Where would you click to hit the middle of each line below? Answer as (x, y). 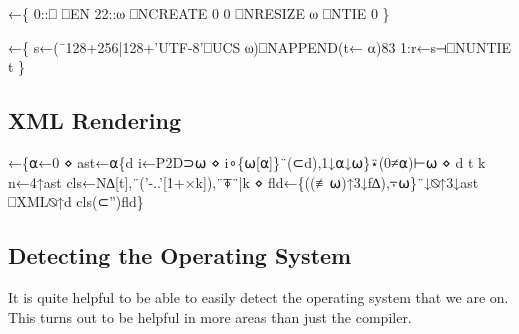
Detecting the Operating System (180, 255)
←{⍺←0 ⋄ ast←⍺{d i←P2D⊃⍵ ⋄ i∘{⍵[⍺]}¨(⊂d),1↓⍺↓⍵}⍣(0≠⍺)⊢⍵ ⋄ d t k (247, 161)
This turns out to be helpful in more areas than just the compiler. (210, 316)
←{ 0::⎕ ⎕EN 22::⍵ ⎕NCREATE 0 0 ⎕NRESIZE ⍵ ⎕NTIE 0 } (199, 13)
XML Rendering (94, 120)
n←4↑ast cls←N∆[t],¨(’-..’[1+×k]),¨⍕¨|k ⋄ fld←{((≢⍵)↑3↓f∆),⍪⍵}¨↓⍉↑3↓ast (243, 181)
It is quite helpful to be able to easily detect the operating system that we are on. (258, 296)
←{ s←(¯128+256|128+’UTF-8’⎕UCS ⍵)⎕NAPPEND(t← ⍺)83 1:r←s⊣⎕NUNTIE (260, 46)
